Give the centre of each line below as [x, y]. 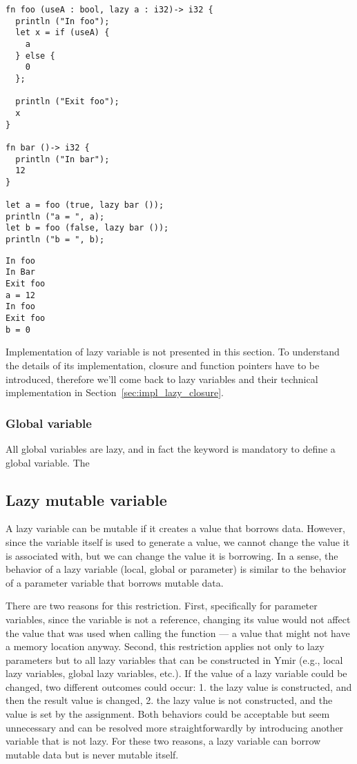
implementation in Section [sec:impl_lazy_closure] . [115, 392]
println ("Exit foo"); [67, 102]
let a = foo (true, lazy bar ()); [85, 205]
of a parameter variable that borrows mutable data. [115, 582]
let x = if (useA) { [62, 33]
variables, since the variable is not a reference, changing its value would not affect [178, 619]
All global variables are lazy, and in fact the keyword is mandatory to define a [171, 448]
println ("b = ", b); [55, 240]
